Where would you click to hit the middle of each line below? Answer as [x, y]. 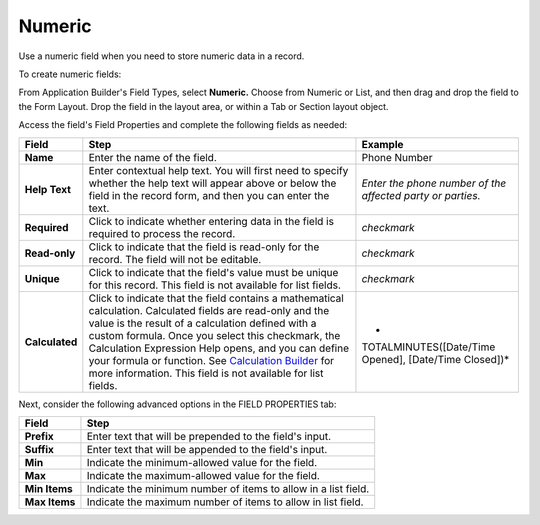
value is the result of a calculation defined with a [202, 323]
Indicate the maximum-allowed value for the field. [203, 475]
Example [382, 144]
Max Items [50, 502]
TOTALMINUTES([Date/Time [428, 347]
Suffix [39, 449]
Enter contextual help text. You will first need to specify [218, 170]
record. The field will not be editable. [175, 259]
